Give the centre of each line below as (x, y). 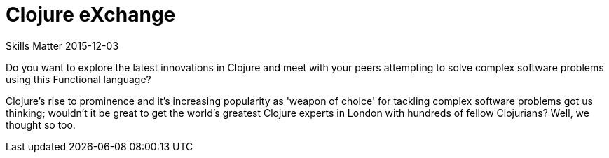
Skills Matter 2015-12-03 (62, 45)
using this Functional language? (78, 79)
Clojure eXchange (91, 15)
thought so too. (41, 124)
